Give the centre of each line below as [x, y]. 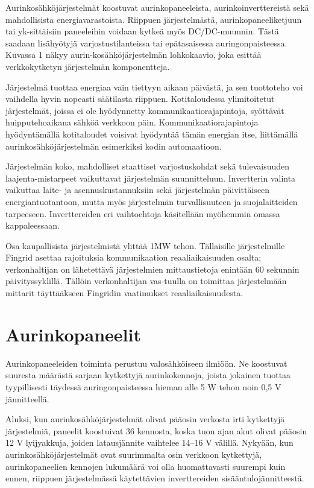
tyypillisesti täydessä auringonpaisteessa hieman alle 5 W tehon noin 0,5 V [143, 386]
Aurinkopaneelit [73, 334]
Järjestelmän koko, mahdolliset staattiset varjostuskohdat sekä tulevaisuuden [148, 166]
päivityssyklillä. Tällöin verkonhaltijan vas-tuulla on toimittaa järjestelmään [146, 281]
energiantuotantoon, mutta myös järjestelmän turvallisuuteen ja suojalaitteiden [152, 201]
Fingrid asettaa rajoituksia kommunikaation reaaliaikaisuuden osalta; [133, 257]
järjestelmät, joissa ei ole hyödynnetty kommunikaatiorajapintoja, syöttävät [145, 110]
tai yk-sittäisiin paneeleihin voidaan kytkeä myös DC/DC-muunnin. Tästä [142, 31]
